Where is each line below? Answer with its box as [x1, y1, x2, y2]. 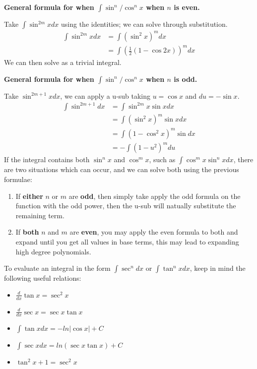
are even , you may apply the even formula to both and [69, 227, 238, 237]
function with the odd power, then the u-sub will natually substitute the [15, 200, 236, 211]
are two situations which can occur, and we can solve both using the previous [4, 164, 239, 175]
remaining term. [15, 210, 64, 220]
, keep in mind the [190, 263, 246, 273]
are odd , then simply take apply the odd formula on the [68, 190, 241, 201]
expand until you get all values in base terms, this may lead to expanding [15, 236, 239, 246]
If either [15, 190, 43, 201]
